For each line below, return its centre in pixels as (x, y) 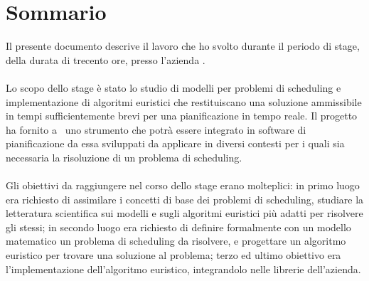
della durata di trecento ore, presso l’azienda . (106, 59)
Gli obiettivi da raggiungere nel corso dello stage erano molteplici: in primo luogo (183, 185)
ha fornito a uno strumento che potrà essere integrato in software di (156, 129)
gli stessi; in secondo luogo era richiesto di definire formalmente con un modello (178, 227)
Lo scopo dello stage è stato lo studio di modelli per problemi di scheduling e (173, 87)
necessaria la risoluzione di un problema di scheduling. (124, 157)
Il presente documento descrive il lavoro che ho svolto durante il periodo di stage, (183, 46)
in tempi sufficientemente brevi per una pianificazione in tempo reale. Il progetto (182, 116)
